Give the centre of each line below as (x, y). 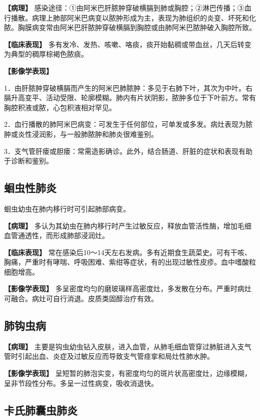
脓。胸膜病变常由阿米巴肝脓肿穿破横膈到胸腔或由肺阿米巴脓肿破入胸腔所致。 (130, 27)
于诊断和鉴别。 (28, 161)
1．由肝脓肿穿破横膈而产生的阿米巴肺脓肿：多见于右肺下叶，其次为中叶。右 (128, 87)
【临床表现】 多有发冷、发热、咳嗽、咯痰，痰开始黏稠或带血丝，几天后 (121, 44)
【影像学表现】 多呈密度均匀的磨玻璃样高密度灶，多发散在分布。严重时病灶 (128, 288)
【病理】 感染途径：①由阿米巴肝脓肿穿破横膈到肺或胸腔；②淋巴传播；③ (124, 8)
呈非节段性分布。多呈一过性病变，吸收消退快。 (81, 383)
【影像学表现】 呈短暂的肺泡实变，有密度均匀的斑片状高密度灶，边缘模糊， (128, 373)
